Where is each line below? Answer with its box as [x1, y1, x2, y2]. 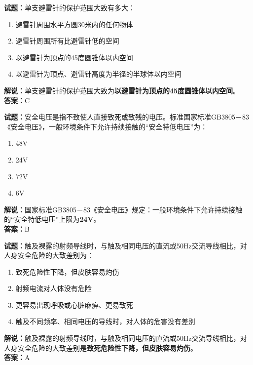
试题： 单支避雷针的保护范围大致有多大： [4, 2, 135, 12]
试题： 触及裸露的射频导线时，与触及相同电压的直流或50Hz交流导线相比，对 [4, 240, 247, 250]
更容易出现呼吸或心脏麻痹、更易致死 [15, 299, 133, 310]
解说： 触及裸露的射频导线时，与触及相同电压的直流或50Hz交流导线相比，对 [4, 333, 247, 343]
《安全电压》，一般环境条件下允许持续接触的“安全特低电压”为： [4, 121, 208, 131]
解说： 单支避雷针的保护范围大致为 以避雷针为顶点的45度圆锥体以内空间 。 [4, 85, 240, 95]
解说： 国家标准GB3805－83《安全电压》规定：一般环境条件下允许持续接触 [4, 204, 242, 214]
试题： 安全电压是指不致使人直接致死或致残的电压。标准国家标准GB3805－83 [4, 112, 249, 122]
